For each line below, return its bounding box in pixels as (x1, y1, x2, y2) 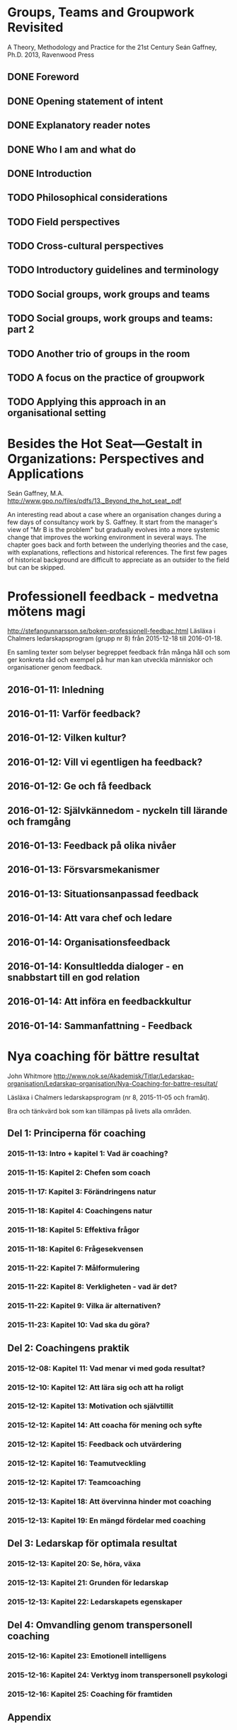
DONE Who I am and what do (7, 143, 137, 156)
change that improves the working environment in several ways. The (7, 533, 207, 542)
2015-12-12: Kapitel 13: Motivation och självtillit (7, 1401, 174, 1411)
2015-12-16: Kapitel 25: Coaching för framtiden (7, 1690, 173, 1699)
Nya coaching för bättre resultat (7, 1048, 200, 1064)
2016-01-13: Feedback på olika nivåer (7, 839, 177, 852)
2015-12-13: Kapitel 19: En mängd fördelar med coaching (7, 1516, 207, 1525)
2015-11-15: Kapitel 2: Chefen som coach (7, 1168, 151, 1177)
